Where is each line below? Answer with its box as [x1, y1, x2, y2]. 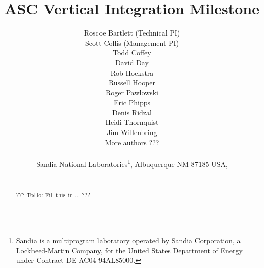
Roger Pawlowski [106, 87, 158, 97]
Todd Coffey [113, 47, 151, 58]
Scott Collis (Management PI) [85, 37, 179, 48]
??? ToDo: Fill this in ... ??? [16, 191, 90, 199]
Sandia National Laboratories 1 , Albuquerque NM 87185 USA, [36, 157, 228, 169]
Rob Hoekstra [110, 67, 154, 78]
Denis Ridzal [112, 107, 152, 117]
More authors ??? [105, 137, 159, 147]
